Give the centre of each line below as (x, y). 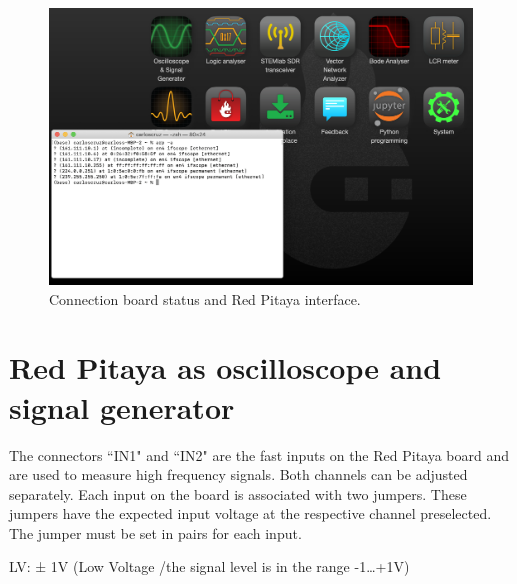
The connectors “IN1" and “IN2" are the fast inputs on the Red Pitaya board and (259, 454)
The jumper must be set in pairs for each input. (155, 532)
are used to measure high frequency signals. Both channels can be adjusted (238, 474)
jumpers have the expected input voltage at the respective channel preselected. (250, 513)
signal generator (122, 406)
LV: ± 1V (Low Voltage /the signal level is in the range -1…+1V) (209, 566)
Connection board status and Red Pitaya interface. (205, 298)
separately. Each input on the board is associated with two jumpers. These (238, 493)
